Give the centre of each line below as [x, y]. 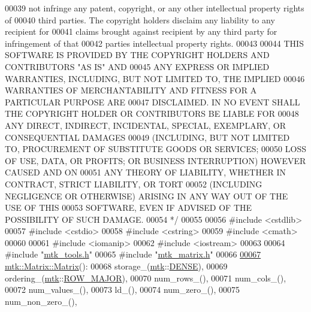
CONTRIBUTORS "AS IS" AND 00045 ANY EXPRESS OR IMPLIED [137, 66]
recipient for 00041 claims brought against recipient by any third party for [141, 31]
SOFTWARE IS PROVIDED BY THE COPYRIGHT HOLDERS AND [137, 55]
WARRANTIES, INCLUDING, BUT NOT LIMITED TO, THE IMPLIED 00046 [155, 78]
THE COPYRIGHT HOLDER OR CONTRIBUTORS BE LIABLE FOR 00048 [152, 113]
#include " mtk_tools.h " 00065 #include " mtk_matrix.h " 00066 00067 [133, 254]
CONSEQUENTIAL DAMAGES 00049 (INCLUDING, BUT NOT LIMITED [147, 137]
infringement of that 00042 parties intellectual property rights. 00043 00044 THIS [154, 43]
